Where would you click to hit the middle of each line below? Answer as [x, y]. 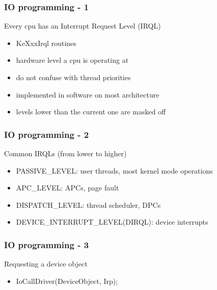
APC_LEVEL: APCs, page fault [67, 188]
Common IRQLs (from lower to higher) [65, 153]
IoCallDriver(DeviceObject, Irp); [67, 281]
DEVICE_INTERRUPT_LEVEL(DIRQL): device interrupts [112, 222]
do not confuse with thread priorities [73, 77]
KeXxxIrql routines [46, 43]
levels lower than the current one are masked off [91, 112]
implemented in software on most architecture [88, 94]
